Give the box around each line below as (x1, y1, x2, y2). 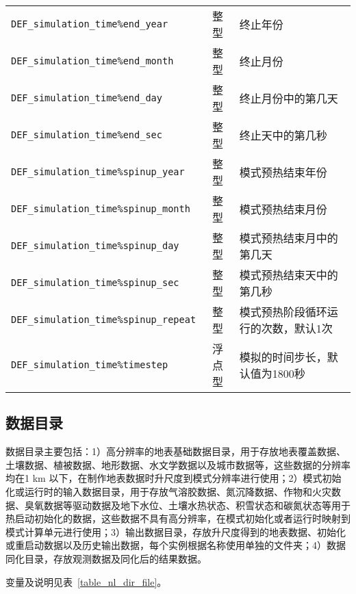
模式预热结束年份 (239, 164, 327, 180)
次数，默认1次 (261, 320, 333, 336)
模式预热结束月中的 (239, 230, 338, 246)
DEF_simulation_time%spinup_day (11, 240, 179, 251)
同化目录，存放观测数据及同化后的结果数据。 (5, 551, 207, 565)
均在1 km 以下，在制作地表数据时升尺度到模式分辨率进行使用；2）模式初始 (5, 471, 342, 485)
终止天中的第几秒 (239, 127, 327, 143)
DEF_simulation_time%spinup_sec (11, 277, 179, 288)
